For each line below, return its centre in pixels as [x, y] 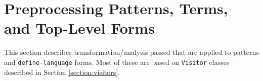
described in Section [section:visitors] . [62, 72]
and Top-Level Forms [79, 28]
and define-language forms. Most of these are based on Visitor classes [117, 62]
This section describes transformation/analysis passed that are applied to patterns [131, 52]
